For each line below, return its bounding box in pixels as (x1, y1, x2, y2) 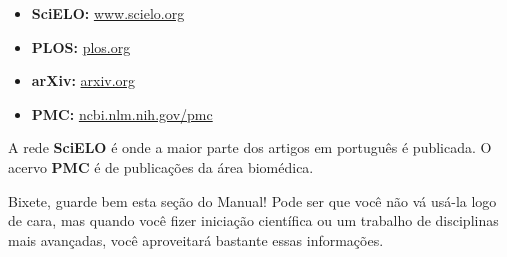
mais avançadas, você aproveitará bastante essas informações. (8, 229, 384, 250)
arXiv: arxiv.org (31, 70, 136, 91)
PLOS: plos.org (31, 36, 131, 57)
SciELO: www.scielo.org (31, 3, 185, 23)
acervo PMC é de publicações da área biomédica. (8, 156, 314, 177)
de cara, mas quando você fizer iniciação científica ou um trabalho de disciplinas (8, 210, 499, 231)
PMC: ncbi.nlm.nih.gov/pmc (31, 103, 213, 124)
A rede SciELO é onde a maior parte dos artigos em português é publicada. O (8, 137, 492, 158)
